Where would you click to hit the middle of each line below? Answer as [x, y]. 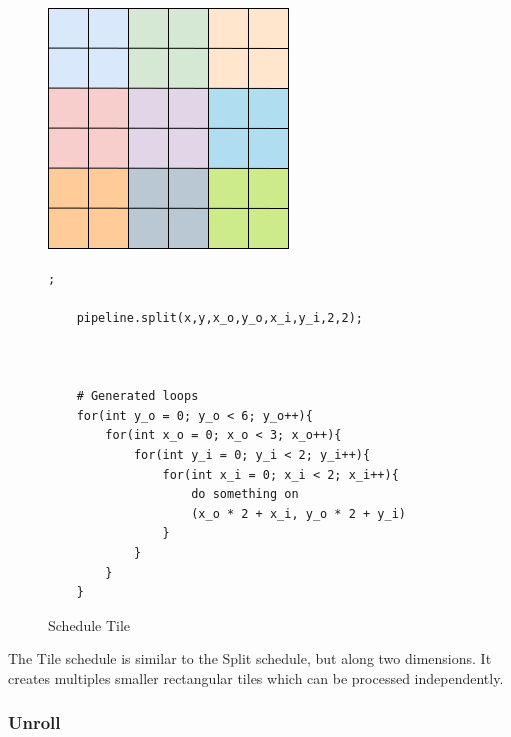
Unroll [34, 722]
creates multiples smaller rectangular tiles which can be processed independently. [256, 677]
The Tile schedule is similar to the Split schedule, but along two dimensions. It [250, 658]
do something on [245, 494]
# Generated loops [137, 396]
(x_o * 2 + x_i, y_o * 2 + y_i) [298, 513]
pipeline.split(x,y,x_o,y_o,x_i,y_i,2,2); [219, 317]
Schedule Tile [89, 624]
